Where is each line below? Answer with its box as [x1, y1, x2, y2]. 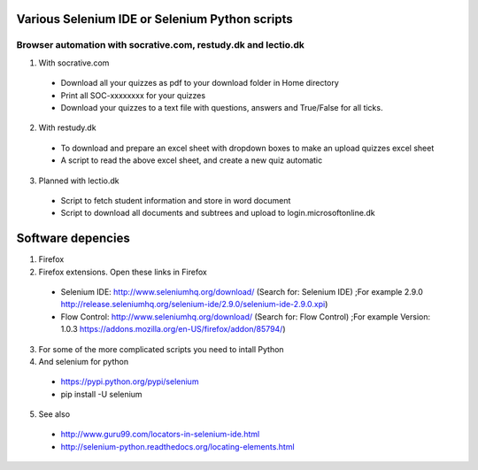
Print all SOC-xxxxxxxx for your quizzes [60, 89, 206, 101]
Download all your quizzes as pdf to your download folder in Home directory [60, 78, 340, 89]
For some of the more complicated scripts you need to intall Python [38, 343, 284, 354]
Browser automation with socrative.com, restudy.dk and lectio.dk [16, 39, 305, 51]
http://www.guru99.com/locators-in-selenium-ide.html [60, 429, 260, 440]
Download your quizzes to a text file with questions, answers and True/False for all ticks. [60, 102, 383, 112]
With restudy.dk [38, 122, 96, 133]
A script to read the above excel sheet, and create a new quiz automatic [60, 155, 323, 166]
